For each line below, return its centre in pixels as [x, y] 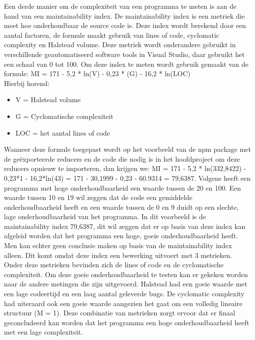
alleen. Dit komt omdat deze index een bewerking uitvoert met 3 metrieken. [118, 255]
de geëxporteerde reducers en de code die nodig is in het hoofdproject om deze [122, 158]
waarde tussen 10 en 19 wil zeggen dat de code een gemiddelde [98, 197]
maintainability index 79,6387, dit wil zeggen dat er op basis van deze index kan [125, 226]
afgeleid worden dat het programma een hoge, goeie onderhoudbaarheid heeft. [121, 236]
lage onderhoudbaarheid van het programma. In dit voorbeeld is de [105, 216]
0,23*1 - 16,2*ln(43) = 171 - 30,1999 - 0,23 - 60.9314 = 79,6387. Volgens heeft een [127, 178]
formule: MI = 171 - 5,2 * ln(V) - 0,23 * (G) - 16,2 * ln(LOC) [97, 73]
